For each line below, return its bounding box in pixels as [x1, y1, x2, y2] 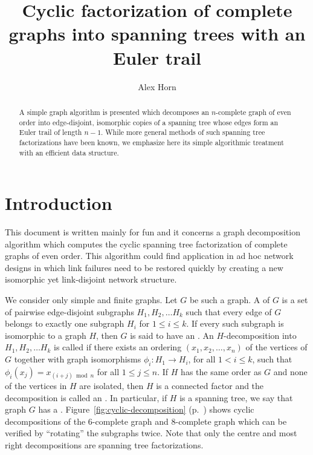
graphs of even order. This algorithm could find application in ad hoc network [5, 249, 294, 262]
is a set [282, 293, 308, 306]
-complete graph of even [216, 106, 291, 117]
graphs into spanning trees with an [8, 21, 306, 46]
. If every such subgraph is [186, 317, 284, 330]
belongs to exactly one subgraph [5, 317, 124, 330]
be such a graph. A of [189, 293, 270, 306]
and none [273, 365, 308, 378]
